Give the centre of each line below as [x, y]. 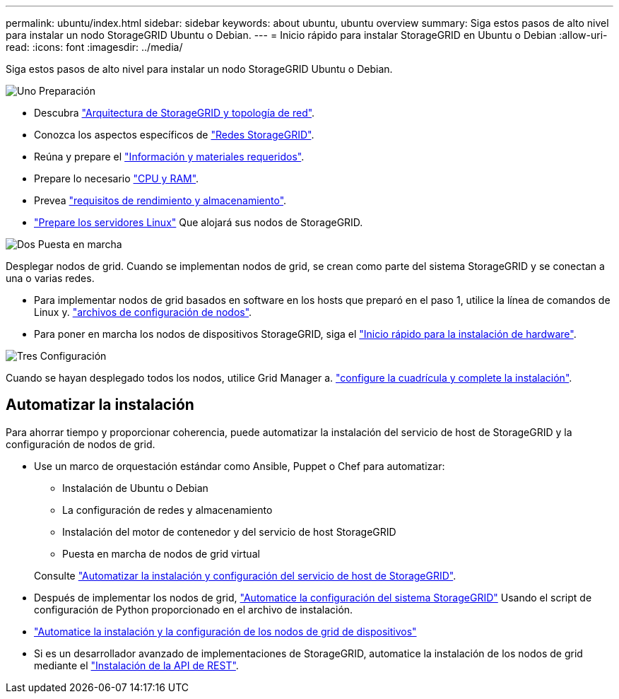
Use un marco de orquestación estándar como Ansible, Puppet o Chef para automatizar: [240, 466]
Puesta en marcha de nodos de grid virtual [161, 553]
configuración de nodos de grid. [81, 444]
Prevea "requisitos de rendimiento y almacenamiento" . [160, 200]
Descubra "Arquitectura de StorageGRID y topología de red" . [175, 113]
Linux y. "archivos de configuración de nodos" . [143, 312]
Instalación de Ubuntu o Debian [135, 488]
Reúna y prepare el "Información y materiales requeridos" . [169, 157]
